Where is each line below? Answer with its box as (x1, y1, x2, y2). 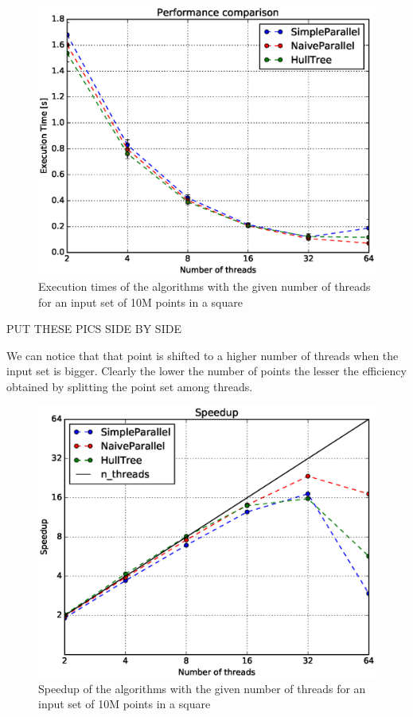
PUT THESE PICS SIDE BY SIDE (6, 320, 181, 337)
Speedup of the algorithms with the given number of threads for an (38, 680, 366, 696)
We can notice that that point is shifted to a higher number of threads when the (6, 347, 399, 363)
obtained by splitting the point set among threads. (6, 378, 253, 395)
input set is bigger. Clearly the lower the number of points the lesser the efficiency (6, 362, 407, 379)
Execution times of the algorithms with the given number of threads (38, 278, 371, 295)
